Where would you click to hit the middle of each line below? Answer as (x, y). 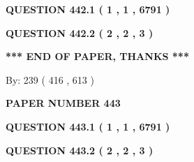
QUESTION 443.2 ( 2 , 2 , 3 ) (80, 150)
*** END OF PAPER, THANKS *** (97, 56)
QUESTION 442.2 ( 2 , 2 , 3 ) (80, 32)
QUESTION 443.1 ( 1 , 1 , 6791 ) (88, 126)
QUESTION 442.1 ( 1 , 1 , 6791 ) (88, 9)
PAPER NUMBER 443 (63, 103)
